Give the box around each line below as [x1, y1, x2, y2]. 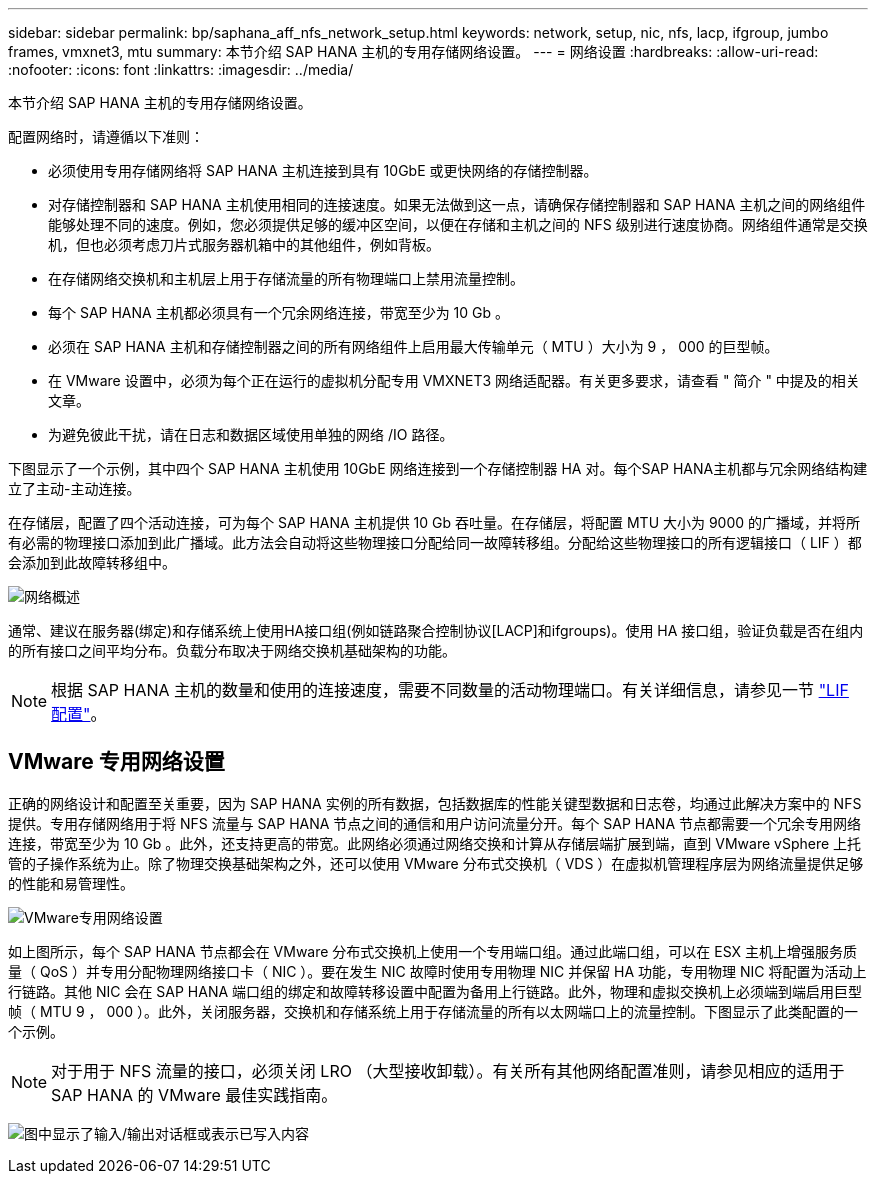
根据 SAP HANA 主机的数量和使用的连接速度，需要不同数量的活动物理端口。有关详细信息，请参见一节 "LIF [51, 680, 849, 700]
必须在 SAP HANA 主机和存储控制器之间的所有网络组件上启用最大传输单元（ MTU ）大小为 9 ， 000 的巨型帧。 [48, 338, 779, 355]
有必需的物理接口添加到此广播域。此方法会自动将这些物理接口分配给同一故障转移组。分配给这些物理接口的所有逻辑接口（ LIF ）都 [8, 534, 862, 551]
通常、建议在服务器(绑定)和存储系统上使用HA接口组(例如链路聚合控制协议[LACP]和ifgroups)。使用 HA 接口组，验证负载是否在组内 [8, 622, 864, 639]
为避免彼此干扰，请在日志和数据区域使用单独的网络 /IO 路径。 [48, 426, 454, 443]
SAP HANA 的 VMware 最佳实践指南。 [51, 1084, 338, 1105]
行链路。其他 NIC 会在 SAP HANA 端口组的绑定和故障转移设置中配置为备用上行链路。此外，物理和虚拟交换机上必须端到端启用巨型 [8, 982, 863, 1000]
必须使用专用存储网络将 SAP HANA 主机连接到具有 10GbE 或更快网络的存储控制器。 [48, 162, 598, 179]
